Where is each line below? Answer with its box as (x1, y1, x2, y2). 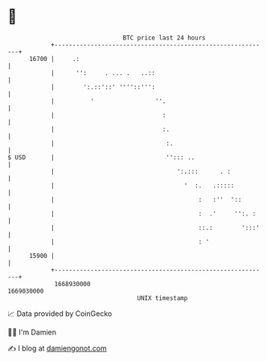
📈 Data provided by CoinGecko (7, 309, 113, 318)
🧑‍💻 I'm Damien (7, 327, 57, 337)
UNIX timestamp (137, 293, 188, 302)
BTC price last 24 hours (122, 34, 206, 42)
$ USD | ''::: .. (7, 153, 195, 162)
